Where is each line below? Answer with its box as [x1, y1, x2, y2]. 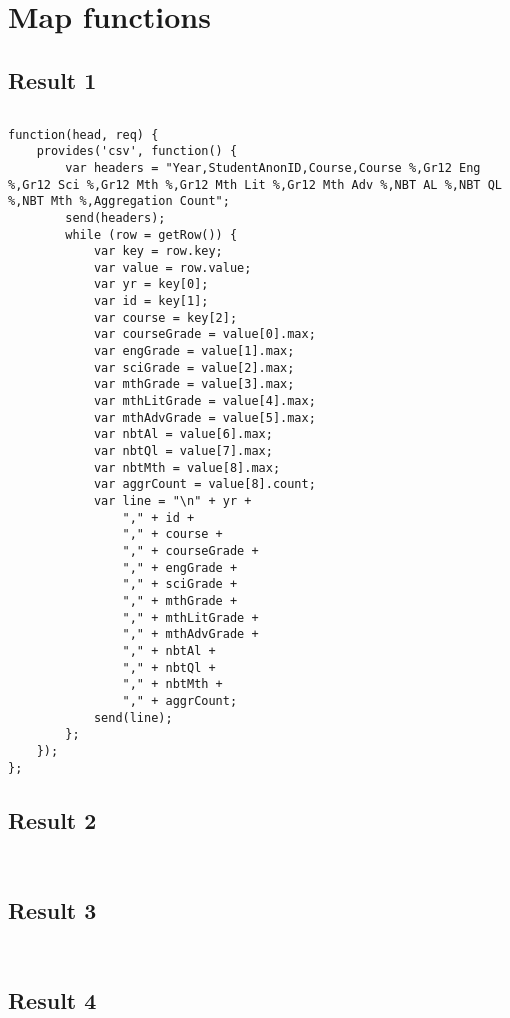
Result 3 [8, 894, 97, 925]
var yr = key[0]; [93, 277, 209, 292]
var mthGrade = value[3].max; [93, 377, 295, 392]
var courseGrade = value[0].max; [93, 327, 316, 342]
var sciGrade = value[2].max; [93, 360, 295, 375]
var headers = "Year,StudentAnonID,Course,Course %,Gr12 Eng [65, 160, 481, 175]
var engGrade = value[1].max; [93, 344, 295, 359]
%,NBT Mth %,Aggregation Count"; [8, 194, 230, 209]
